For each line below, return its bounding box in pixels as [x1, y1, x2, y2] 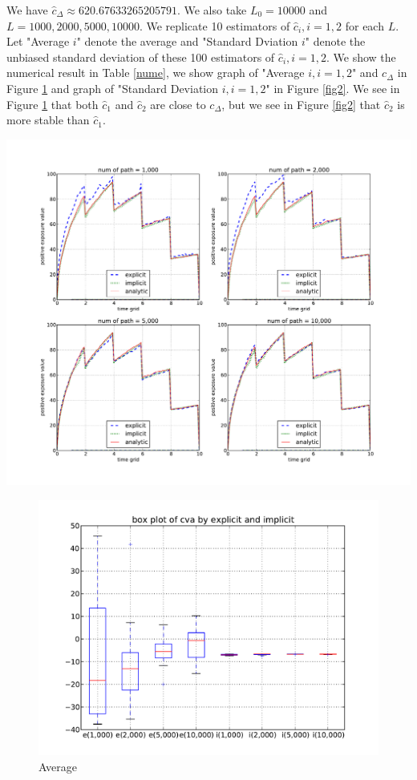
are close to [150, 95, 206, 112]
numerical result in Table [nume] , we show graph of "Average [6, 64, 305, 81]
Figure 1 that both [6, 95, 99, 112]
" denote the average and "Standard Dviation [76, 33, 298, 50]
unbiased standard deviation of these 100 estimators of [6, 48, 275, 65]
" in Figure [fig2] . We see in [265, 79, 400, 96]
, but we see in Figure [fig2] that [221, 95, 381, 112]
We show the [333, 48, 396, 65]
